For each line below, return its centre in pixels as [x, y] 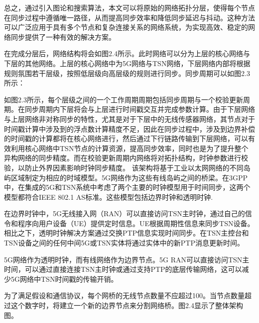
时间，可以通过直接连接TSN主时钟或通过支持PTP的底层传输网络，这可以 [123, 269]
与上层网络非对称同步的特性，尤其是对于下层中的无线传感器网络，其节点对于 [129, 119]
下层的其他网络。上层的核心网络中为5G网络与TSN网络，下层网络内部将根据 [127, 63]
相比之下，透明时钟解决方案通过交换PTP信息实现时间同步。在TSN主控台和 [127, 233]
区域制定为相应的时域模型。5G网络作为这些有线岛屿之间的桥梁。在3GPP [129, 177]
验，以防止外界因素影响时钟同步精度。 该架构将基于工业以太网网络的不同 [124, 167]
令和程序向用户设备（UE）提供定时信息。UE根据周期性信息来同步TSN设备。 [129, 223]
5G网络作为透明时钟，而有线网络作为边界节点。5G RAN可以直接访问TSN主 [127, 259]
